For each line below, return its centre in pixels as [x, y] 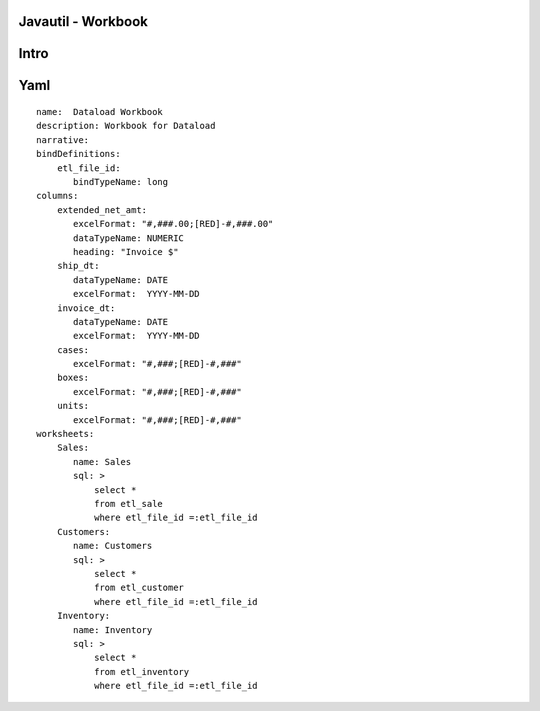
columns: [57, 196]
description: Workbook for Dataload [126, 126]
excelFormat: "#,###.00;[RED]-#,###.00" [173, 224]
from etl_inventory [141, 671]
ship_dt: [78, 266]
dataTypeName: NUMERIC [129, 238]
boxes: [73, 378]
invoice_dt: [86, 308]
